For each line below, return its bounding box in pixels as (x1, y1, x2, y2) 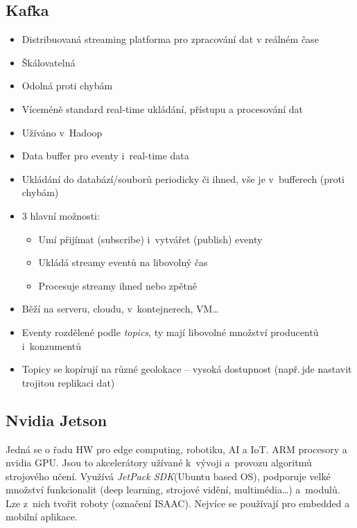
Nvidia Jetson (6, 409, 107, 430)
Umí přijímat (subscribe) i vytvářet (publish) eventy (38, 231, 263, 246)
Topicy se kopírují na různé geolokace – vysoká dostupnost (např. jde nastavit (21, 362, 352, 376)
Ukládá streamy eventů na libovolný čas (38, 255, 208, 270)
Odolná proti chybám (21, 78, 113, 93)
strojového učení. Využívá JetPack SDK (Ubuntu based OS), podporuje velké (6, 468, 331, 483)
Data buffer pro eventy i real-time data (21, 148, 189, 163)
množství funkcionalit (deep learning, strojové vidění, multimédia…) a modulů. (6, 482, 340, 497)
